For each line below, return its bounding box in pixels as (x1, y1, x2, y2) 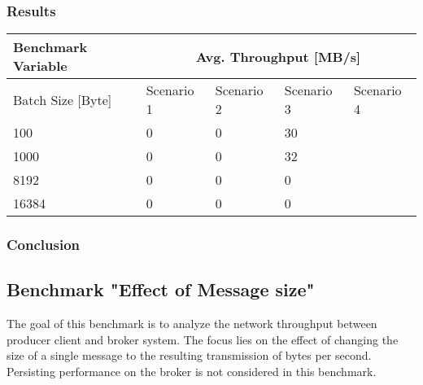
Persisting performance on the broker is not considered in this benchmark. (7, 363, 377, 380)
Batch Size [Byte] (13, 90, 112, 109)
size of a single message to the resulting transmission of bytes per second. (7, 347, 372, 364)
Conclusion (7, 234, 80, 255)
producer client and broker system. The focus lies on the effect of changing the (7, 330, 399, 348)
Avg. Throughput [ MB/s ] (195, 46, 361, 66)
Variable (13, 56, 68, 76)
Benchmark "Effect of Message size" (7, 277, 315, 302)
